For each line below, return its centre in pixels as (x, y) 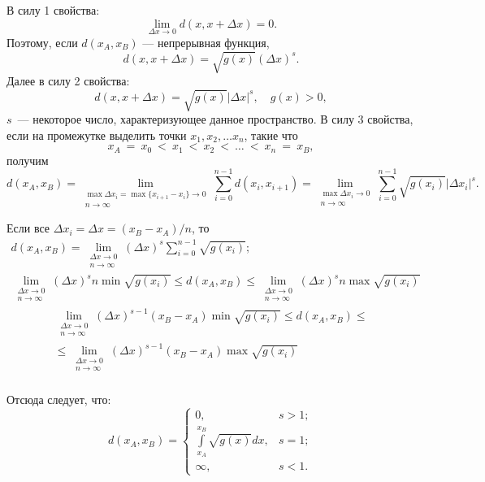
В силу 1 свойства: (53, 10)
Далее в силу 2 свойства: (68, 80)
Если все (28, 228)
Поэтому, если (42, 42)
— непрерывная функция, (206, 42)
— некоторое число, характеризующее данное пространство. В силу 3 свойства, (215, 119)
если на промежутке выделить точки (97, 135)
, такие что (271, 135)
